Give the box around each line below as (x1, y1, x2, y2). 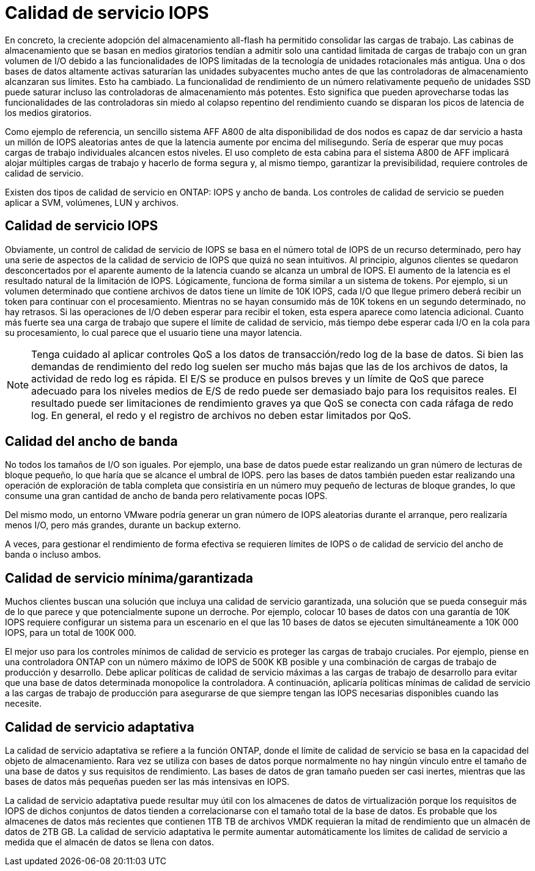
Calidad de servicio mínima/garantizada (5, 570, 253, 586)
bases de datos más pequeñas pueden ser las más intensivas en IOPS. (5, 776, 290, 787)
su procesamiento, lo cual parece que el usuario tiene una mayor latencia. (5, 327, 302, 338)
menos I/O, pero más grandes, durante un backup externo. (5, 520, 241, 531)
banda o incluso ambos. (5, 549, 101, 560)
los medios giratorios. (5, 107, 92, 118)
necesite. (5, 698, 42, 709)
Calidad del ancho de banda (5, 434, 178, 450)
